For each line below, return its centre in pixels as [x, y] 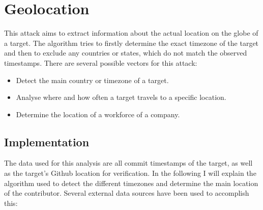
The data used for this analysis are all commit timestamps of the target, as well [128, 163]
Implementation [47, 141]
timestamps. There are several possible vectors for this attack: [101, 62]
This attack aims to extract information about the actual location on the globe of [131, 33]
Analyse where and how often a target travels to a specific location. [121, 97]
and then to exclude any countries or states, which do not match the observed [126, 53]
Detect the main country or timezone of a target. [92, 80]
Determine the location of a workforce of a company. [98, 114]
